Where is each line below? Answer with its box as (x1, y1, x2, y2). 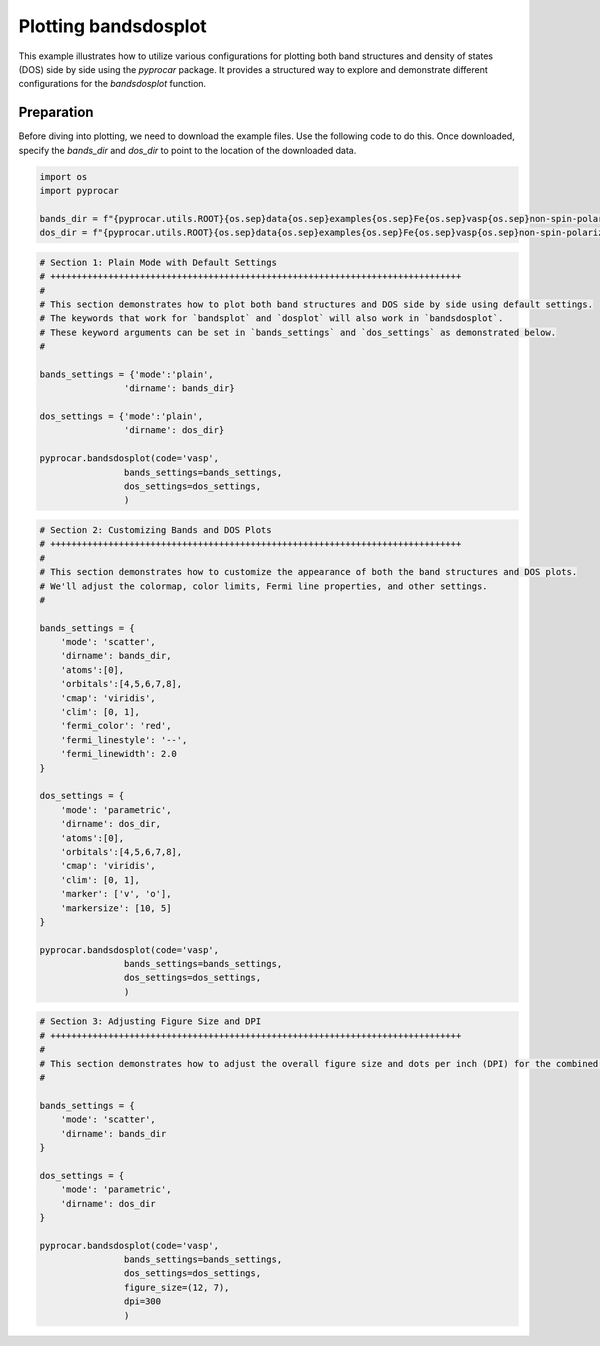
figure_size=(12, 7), (123, 1281, 230, 1293)
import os (39, 171, 88, 182)
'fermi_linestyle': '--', (60, 734, 188, 745)
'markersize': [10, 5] (60, 902, 172, 914)
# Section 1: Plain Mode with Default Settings (39, 256, 277, 268)
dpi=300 (123, 1296, 162, 1307)
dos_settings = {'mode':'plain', (39, 411, 204, 422)
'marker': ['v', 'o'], (60, 888, 172, 900)
